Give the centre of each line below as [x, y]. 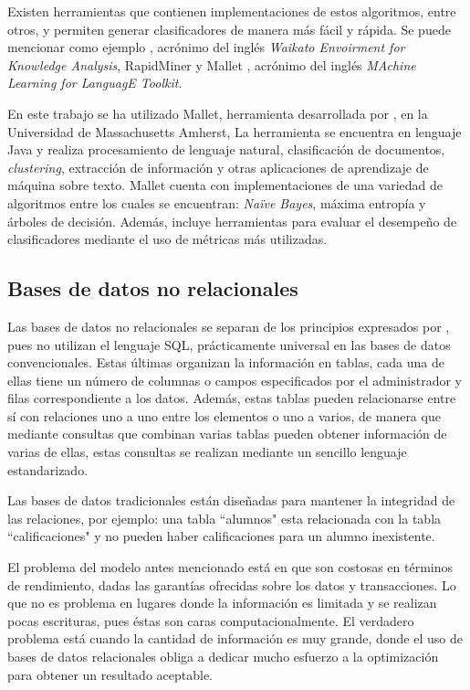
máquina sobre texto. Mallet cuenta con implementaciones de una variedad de [225, 185]
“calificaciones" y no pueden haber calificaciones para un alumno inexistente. [221, 536]
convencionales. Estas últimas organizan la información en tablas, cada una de [226, 362]
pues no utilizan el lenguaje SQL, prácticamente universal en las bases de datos [229, 344]
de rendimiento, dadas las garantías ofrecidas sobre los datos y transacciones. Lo [232, 584]
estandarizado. [48, 469]
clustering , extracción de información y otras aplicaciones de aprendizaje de [218, 167]
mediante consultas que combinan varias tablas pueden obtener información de [227, 434]
